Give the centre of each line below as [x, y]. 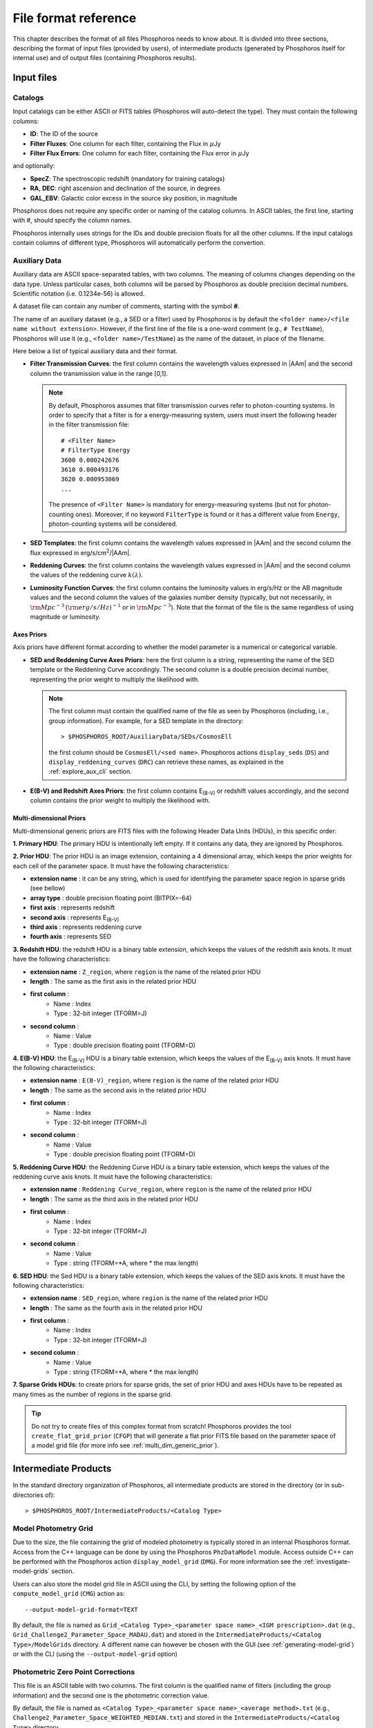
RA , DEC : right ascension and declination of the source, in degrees [125, 188]
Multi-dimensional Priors [49, 818]
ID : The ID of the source [64, 134]
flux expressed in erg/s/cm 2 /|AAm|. [80, 552]
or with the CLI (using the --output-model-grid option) [95, 1654]
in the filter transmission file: [89, 424]
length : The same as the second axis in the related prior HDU [118, 1090]
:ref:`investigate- [327, 1561]
